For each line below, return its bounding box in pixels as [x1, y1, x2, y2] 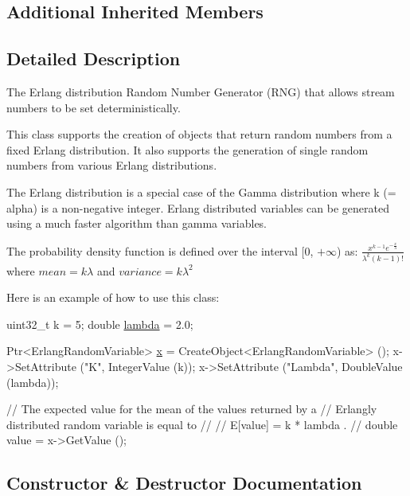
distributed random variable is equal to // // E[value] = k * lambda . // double [6, 416, 398, 432]
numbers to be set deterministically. [6, 99, 181, 115]
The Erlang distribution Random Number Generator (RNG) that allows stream [6, 83, 395, 100]
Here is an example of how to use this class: [6, 289, 220, 306]
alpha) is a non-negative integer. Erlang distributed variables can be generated [6, 199, 389, 216]
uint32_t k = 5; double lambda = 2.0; [6, 315, 193, 332]
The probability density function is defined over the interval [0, [6, 242, 314, 259]
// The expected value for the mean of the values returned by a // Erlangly [6, 400, 377, 417]
